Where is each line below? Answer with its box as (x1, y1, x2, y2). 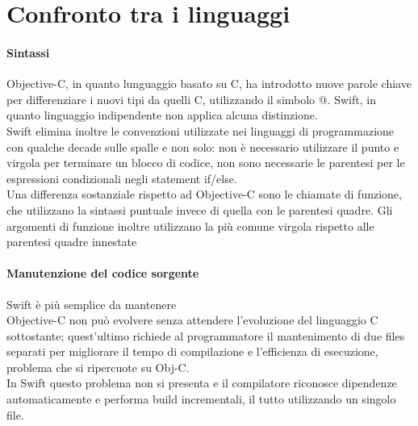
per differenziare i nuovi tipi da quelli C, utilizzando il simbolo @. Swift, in (6, 90, 376, 107)
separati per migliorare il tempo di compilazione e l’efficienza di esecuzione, (6, 343, 378, 360)
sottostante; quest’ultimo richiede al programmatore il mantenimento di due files (6, 327, 405, 344)
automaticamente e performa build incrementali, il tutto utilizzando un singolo (6, 390, 396, 407)
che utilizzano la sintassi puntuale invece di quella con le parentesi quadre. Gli (6, 201, 393, 218)
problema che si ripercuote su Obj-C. (6, 358, 190, 375)
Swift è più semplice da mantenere (6, 295, 177, 312)
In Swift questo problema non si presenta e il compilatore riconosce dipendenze (6, 374, 397, 391)
